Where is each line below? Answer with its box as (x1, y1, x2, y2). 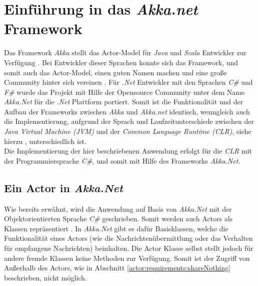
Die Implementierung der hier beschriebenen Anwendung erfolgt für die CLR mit (4, 146, 252, 156)
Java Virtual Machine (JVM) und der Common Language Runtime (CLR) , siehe (4, 126, 251, 136)
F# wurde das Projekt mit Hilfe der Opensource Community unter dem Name (4, 86, 245, 97)
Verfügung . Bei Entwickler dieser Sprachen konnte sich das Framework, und (4, 57, 238, 67)
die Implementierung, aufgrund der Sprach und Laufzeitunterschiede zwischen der (4, 116, 254, 126)
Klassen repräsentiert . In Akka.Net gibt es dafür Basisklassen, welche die (4, 223, 228, 233)
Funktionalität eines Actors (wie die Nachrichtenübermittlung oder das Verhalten (4, 233, 253, 243)
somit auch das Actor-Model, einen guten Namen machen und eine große (4, 67, 227, 77)
